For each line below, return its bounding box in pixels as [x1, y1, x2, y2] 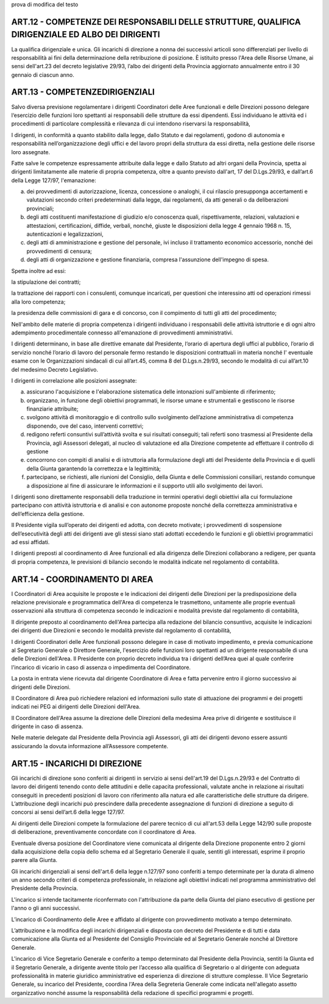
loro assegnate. [11, 148, 51, 155]
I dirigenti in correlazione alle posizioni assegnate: [11, 376, 137, 384]
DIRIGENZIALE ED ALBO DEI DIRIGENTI [11, 29, 160, 40]
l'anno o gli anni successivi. [11, 905, 80, 912]
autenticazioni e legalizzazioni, [26, 230, 104, 238]
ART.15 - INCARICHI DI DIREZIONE [11, 758, 143, 769]
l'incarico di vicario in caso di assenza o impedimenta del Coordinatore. [11, 663, 191, 671]
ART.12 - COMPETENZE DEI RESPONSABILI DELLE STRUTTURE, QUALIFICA [11, 16, 301, 27]
